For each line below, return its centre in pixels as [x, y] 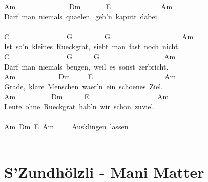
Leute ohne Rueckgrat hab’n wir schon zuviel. [80, 106]
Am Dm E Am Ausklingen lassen [66, 127]
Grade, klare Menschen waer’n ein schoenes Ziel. [84, 86]
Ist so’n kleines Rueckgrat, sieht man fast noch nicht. [92, 46]
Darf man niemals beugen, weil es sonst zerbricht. [86, 66]
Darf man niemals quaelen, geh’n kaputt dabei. [82, 16]
